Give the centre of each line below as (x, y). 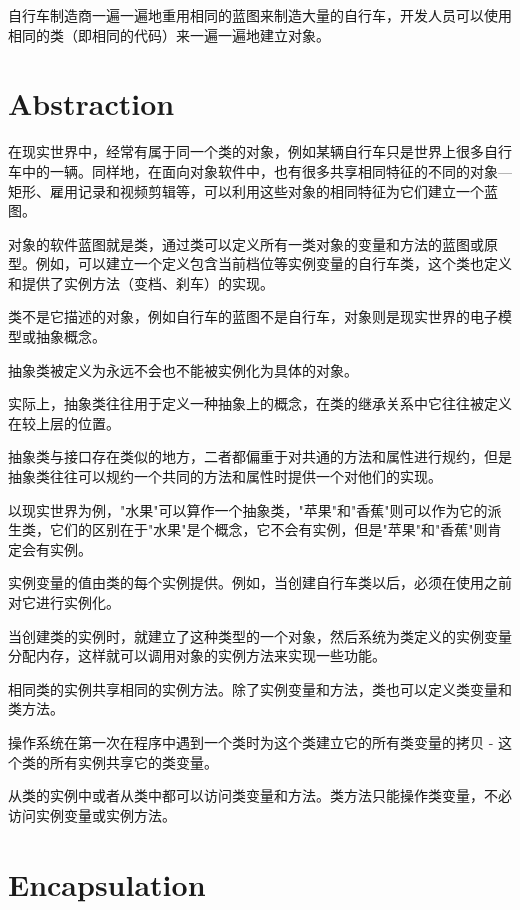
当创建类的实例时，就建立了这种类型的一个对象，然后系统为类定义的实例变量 (260, 635)
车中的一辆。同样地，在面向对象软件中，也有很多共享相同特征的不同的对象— (260, 170)
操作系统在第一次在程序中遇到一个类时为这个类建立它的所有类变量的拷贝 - (251, 741)
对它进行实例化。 (64, 602)
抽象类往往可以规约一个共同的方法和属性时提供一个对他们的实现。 (225, 476)
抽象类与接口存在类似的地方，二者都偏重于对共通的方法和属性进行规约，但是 (260, 456)
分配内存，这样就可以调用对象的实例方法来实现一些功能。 (197, 655)
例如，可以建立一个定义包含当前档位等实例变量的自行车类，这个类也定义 (273, 263)
